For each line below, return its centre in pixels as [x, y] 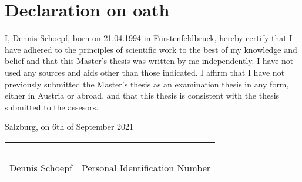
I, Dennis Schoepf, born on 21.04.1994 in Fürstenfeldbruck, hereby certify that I [149, 38]
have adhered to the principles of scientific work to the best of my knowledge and [151, 49]
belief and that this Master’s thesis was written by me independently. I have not [149, 61]
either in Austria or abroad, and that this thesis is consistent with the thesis [142, 95]
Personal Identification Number [146, 167]
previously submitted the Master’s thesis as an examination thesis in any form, [147, 84]
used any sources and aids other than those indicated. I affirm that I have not [145, 72]
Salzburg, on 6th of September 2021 [69, 127]
